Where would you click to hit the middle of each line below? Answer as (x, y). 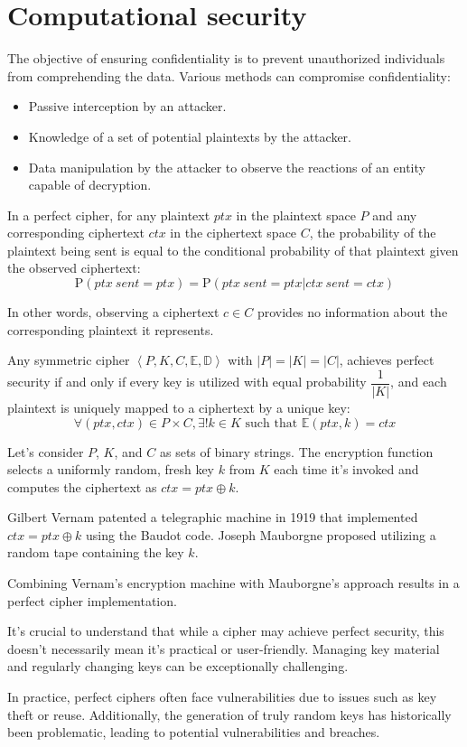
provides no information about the (352, 312)
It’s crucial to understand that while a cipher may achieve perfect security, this (226, 631)
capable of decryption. (90, 185)
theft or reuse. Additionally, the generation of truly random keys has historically (229, 714)
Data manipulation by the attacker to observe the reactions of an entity (227, 167)
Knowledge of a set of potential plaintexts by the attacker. (190, 136)
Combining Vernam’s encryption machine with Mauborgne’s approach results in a (233, 583)
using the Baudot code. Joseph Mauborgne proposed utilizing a (261, 534)
